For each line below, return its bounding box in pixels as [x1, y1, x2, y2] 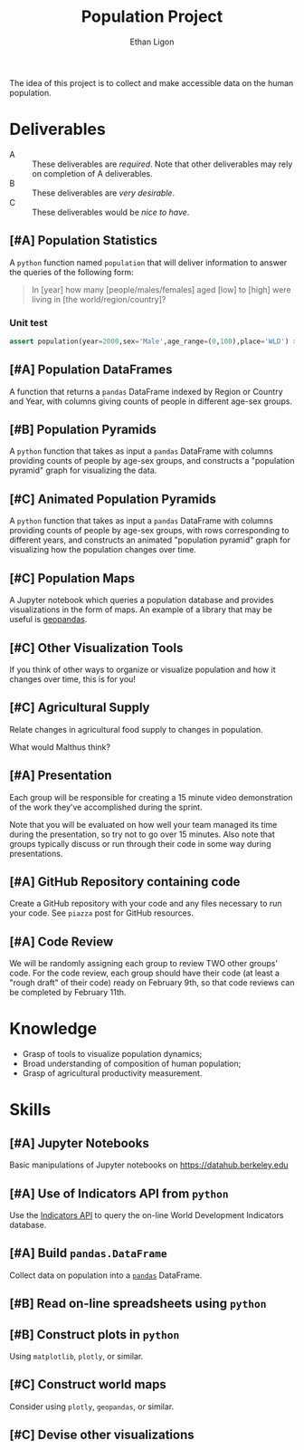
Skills [9, 1100, 52, 1120]
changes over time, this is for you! [9, 673, 136, 685]
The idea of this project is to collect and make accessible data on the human [9, 77, 294, 88]
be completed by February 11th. [9, 987, 127, 998]
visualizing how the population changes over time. [9, 544, 196, 555]
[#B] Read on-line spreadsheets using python [9, 1296, 267, 1311]
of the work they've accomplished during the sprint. [9, 802, 203, 812]
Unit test [9, 316, 48, 329]
